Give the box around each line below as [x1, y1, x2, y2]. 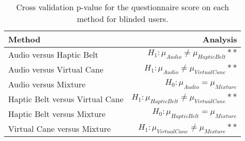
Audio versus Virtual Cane [8, 63, 104, 75]
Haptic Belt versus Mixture [8, 108, 106, 120]
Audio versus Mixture [8, 78, 86, 90]
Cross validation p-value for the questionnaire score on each [16, 1, 229, 13]
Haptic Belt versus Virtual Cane [8, 93, 124, 105]
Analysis [202, 33, 237, 45]
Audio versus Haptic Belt [8, 49, 99, 60]
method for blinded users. [77, 13, 168, 25]
